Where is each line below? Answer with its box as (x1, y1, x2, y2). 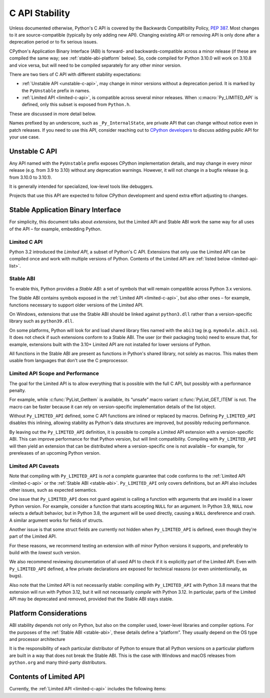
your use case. (9, 134, 40, 140)
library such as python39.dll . (9, 318, 74, 324)
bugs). (9, 573, 22, 579)
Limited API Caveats (9, 462, 59, 469)
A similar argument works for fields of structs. (9, 517, 103, 523)
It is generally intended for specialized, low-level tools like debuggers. (9, 183, 153, 190)
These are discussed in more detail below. (9, 111, 96, 117)
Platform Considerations (9, 609, 87, 618)
